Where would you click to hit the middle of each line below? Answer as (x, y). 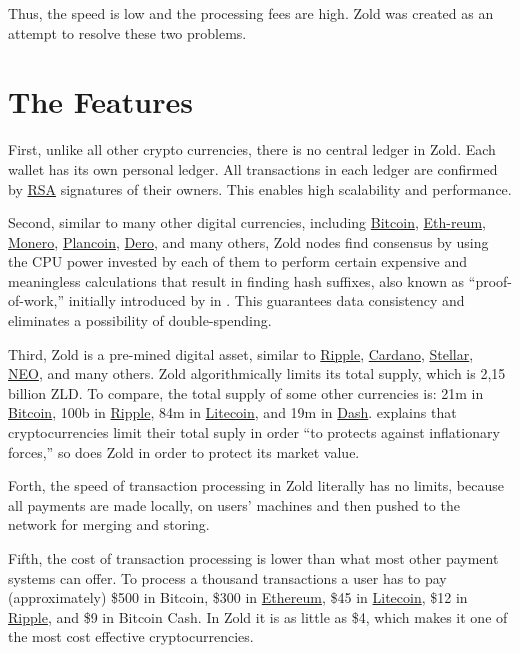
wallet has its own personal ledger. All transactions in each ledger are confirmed (253, 168)
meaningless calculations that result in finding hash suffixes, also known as (236, 280)
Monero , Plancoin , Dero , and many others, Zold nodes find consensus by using (248, 241)
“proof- (490, 280)
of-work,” (36, 300)
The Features (100, 101)
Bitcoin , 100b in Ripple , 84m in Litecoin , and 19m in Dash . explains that (232, 412)
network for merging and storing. (109, 524)
